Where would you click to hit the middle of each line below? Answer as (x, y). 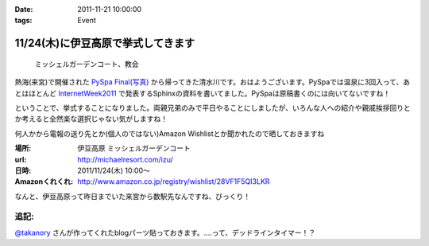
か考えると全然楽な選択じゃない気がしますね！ (91, 119)
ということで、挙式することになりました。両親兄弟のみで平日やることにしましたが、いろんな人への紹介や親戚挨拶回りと (213, 107)
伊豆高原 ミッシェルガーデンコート (134, 148)
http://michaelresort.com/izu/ (126, 159)
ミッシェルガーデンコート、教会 (87, 64)
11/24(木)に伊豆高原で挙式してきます (104, 43)
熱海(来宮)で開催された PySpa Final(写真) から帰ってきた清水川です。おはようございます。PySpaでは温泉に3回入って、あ (213, 82)
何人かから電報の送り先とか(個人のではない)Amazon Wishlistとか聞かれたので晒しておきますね (170, 133)
